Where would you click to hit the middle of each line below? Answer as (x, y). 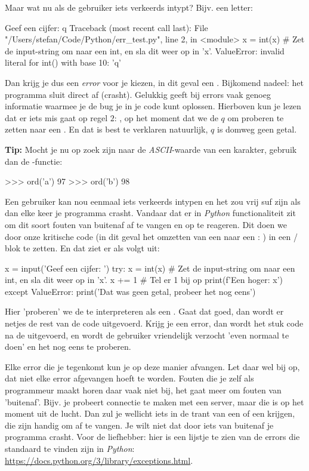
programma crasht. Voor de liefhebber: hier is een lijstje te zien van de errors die (152, 437)
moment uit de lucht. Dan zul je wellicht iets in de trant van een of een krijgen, (150, 413)
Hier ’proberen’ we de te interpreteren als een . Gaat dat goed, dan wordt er (144, 311)
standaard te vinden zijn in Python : (70, 448)
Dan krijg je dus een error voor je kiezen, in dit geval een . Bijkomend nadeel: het (154, 82)
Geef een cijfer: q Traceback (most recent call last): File (106, 27)
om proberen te (256, 117)
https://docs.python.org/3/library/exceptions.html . (99, 460)
